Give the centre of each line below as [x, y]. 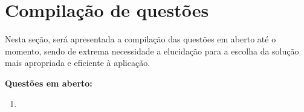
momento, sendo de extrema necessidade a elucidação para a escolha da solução [152, 51]
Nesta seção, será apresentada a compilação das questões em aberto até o [141, 39]
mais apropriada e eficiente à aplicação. [78, 63]
